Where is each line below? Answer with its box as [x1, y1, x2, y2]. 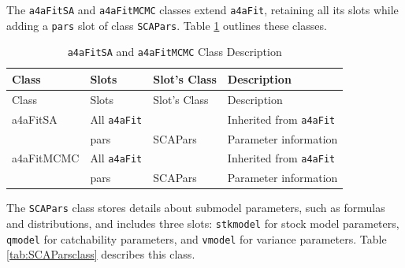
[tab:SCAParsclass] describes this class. [6, 246, 195, 262]
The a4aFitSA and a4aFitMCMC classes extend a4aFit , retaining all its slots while [6, 2, 399, 17]
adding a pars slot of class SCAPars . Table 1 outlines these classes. [6, 17, 327, 33]
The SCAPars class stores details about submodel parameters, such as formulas [6, 199, 385, 216]
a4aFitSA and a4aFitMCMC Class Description [67, 43, 282, 60]
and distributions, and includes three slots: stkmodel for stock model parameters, [6, 215, 399, 232]
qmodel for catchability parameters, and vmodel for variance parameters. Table [6, 230, 387, 247]
